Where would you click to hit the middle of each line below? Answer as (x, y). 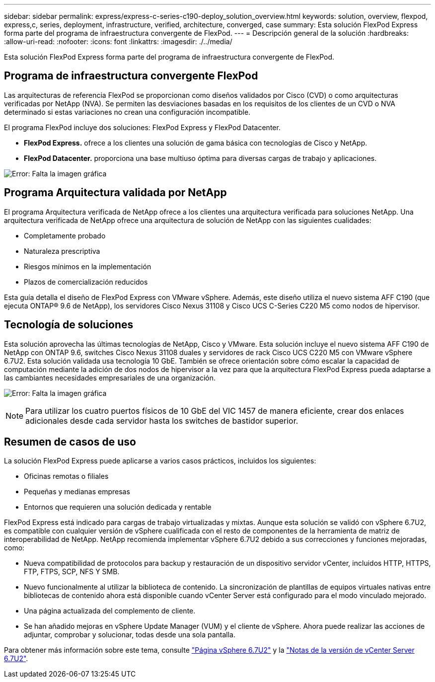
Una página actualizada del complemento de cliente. (110, 611)
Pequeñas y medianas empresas (77, 492)
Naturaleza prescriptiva (62, 251)
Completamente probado (65, 235)
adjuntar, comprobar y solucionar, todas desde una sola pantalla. (130, 635)
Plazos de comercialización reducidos (86, 282)
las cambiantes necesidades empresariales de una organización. (110, 378)
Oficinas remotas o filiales (66, 476)
